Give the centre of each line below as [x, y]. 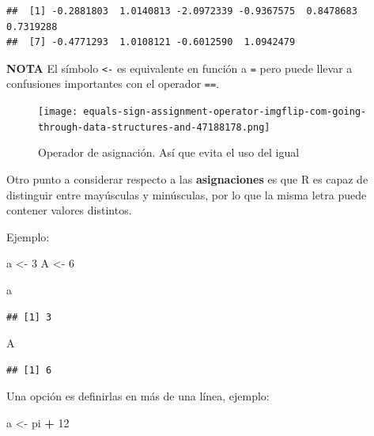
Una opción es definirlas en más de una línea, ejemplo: [138, 396]
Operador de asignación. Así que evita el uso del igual [169, 152]
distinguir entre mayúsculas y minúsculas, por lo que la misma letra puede [187, 194]
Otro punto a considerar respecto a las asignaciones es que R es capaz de [187, 179]
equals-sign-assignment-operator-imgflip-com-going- [225, 112]
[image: [58, 112]
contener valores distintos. [69, 210]
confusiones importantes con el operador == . [113, 83]
